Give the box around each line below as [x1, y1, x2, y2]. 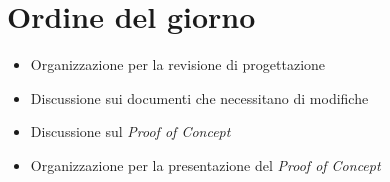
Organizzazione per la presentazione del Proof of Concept [30, 154, 381, 175]
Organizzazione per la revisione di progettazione [30, 54, 326, 75]
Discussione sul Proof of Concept [30, 121, 231, 142]
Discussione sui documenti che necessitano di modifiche [30, 87, 369, 108]
